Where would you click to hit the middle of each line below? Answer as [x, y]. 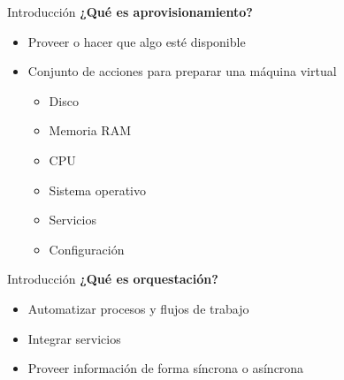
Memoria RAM [90, 130]
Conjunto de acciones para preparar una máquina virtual [182, 71]
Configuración [87, 249]
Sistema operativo [97, 190]
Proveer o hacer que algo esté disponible [137, 41]
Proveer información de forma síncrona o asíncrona [166, 368]
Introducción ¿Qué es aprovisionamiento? [130, 11]
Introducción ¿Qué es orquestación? [113, 279]
